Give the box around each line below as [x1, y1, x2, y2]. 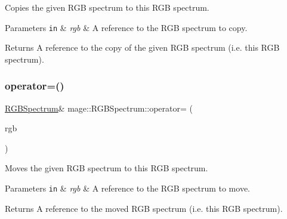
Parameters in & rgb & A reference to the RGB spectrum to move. [5, 182, 250, 195]
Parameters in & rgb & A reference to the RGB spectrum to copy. [5, 21, 248, 33]
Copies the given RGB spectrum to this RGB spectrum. [5, 1, 209, 13]
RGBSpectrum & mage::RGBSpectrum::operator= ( [5, 101, 193, 114]
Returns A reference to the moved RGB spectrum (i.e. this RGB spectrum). [5, 202, 283, 214]
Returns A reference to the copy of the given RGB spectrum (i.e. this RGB [5, 41, 280, 54]
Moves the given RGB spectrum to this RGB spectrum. [5, 162, 208, 174]
